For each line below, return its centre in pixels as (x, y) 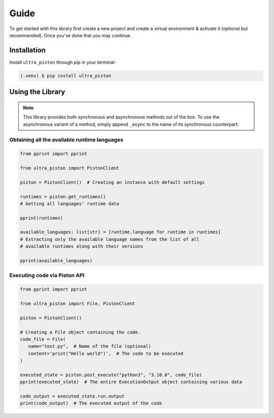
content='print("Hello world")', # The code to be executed (106, 353)
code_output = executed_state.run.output (72, 396)
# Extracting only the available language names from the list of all (110, 239)
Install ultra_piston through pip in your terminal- (63, 62)
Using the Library (37, 92)
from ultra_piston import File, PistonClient (78, 303)
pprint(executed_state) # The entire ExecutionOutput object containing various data (131, 382)
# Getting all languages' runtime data (70, 203)
